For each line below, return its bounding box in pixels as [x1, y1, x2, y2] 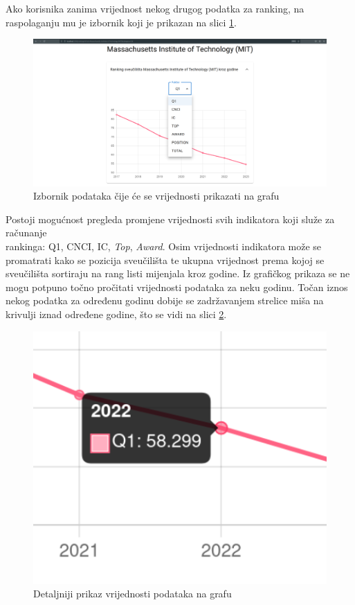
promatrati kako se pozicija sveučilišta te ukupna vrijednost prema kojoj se [6, 252, 325, 267]
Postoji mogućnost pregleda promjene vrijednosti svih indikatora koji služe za [6, 211, 335, 226]
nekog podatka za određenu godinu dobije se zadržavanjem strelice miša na [6, 293, 324, 308]
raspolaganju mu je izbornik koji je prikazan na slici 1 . [6, 15, 237, 29]
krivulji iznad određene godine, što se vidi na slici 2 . [6, 306, 227, 321]
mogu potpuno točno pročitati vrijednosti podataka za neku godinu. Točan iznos [6, 279, 348, 294]
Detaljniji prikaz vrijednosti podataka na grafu [33, 586, 232, 601]
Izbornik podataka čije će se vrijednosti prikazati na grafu [33, 188, 280, 203]
